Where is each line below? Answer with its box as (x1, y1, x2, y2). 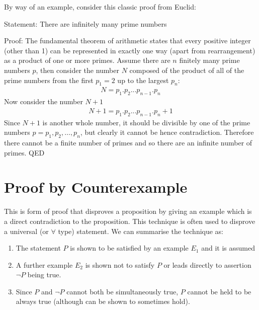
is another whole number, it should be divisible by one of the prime (42, 117, 250, 127)
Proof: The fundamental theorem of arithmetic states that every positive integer (4, 35, 251, 46)
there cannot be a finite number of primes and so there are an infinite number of (4, 137, 252, 147)
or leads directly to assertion (163, 259, 251, 270)
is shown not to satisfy (85, 259, 155, 270)
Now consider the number (4, 96, 83, 107)
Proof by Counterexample (4, 177, 188, 197)
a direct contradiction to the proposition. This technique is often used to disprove (4, 215, 255, 226)
